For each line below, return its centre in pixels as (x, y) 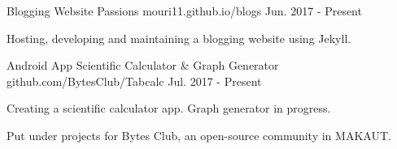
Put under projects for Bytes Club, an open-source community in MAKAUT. (199, 135)
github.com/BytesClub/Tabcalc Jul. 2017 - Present (134, 81)
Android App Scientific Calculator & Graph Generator (143, 65)
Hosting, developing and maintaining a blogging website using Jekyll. (179, 38)
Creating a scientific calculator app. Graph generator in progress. (169, 108)
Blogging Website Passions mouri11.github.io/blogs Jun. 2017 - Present (184, 11)
